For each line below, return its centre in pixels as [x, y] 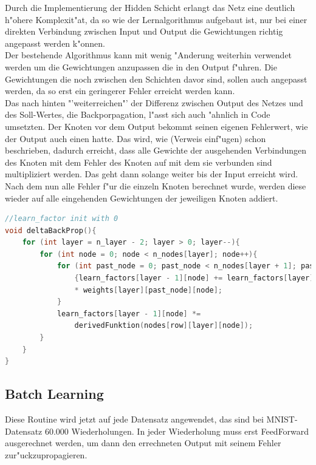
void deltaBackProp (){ [51, 230]
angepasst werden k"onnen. [55, 43]
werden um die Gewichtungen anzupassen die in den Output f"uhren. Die [141, 66]
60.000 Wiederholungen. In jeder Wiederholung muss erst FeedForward [177, 431]
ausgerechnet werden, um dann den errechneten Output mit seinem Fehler [143, 443]
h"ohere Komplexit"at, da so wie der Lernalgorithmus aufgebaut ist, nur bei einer [156, 19]
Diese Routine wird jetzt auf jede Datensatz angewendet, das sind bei [134, 419]
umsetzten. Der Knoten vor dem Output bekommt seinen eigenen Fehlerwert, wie [156, 126]
